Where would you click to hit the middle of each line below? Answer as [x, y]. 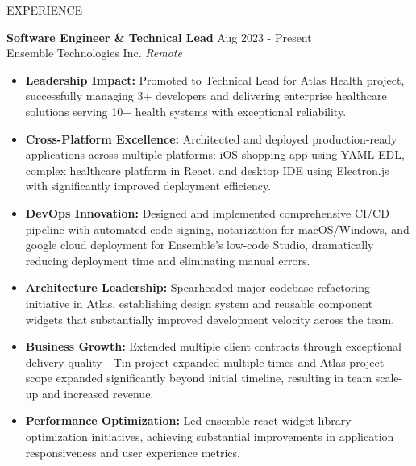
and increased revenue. [98, 393]
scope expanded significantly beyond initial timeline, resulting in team [199, 378]
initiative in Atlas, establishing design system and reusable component [199, 303]
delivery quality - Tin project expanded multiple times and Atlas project [205, 362]
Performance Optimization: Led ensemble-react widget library [188, 420]
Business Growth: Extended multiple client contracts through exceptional [213, 346]
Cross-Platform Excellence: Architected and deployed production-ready [211, 138]
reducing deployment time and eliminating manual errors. [168, 260]
